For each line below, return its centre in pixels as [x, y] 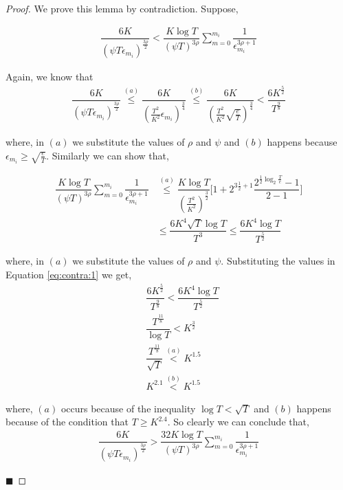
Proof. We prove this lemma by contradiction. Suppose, [122, 8]
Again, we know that [49, 77]
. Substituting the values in [278, 261]
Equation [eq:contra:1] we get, [69, 275]
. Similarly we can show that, [108, 155]
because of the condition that [67, 422]
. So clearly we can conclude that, [238, 422]
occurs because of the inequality [128, 408]
